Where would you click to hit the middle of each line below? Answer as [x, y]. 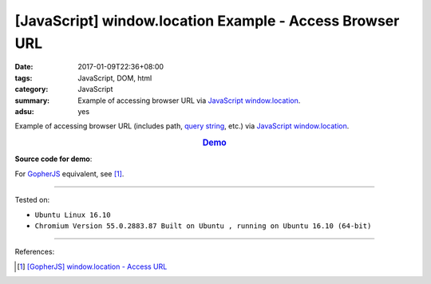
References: [35, 252]
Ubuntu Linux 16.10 [73, 215]
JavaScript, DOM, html [115, 78]
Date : [24, 67]
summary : [32, 101]
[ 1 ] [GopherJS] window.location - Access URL [92, 266]
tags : [24, 78]
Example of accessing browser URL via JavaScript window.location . [189, 101]
